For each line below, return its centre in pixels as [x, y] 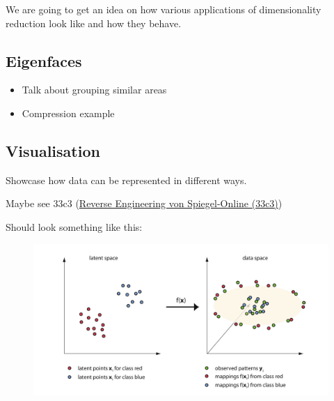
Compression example [68, 113]
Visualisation [53, 150]
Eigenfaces [44, 60]
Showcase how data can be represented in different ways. [126, 180]
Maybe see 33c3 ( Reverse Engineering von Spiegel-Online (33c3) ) [144, 203]
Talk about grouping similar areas [94, 90]
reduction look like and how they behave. [94, 23]
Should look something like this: [74, 226]
